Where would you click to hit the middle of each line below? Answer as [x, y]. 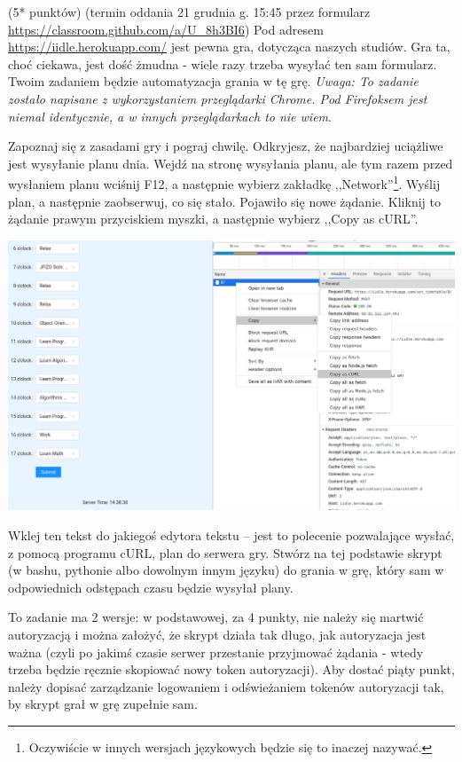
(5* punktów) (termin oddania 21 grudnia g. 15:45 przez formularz [189, 12]
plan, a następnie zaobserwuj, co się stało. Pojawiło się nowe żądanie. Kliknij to [224, 201]
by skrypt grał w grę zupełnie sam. [103, 704]
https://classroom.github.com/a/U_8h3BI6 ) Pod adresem [166, 29]
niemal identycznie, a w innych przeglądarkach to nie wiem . [170, 116]
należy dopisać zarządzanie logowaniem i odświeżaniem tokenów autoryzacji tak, [226, 686]
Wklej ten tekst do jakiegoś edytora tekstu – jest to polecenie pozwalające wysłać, [231, 535]
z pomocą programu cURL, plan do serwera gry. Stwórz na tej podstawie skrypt [225, 552]
